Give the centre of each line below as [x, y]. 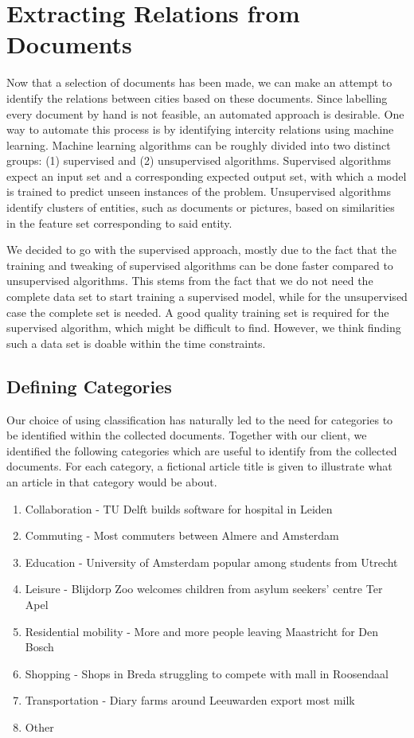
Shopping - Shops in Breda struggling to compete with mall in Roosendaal [207, 673]
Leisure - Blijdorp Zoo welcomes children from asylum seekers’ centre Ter [204, 589]
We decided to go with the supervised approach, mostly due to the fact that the [201, 250]
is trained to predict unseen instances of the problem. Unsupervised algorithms [199, 191]
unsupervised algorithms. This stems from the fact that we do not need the [190, 281]
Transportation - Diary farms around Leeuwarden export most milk [190, 700]
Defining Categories [89, 386]
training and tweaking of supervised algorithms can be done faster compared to [200, 265]
